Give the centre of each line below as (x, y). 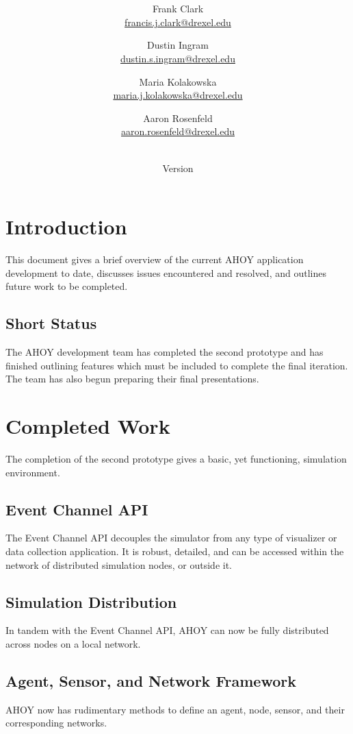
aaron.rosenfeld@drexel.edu (178, 131)
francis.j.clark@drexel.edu (178, 22)
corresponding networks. (56, 723)
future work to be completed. (67, 286)
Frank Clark (178, 9)
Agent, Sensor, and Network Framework (151, 680)
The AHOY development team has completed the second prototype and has (165, 352)
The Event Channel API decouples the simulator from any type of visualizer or (171, 538)
